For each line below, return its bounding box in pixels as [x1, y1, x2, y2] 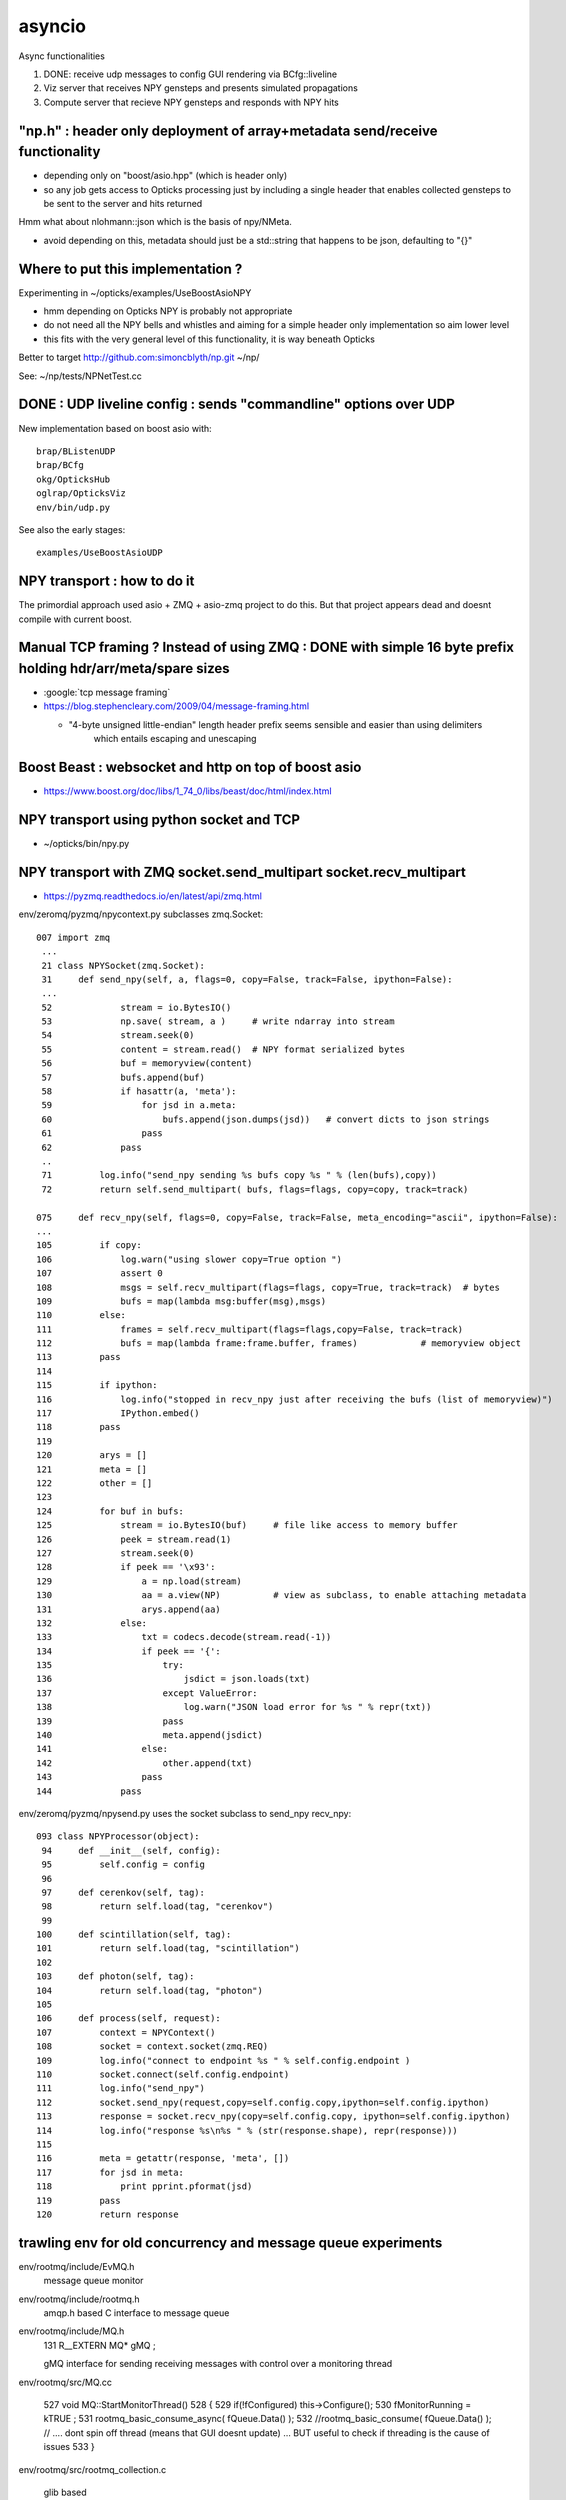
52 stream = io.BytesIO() [41, 1001, 232, 1013]
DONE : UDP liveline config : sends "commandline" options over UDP [18, 396, 455, 413]
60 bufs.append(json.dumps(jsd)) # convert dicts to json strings [41, 1113, 490, 1125]
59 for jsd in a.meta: [41, 1100, 237, 1111]
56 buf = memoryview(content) [41, 1058, 253, 1069]
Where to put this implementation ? [18, 260, 243, 277]
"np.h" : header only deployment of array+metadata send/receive [18, 122, 438, 139]
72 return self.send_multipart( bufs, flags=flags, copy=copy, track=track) [41, 1183, 469, 1195]
